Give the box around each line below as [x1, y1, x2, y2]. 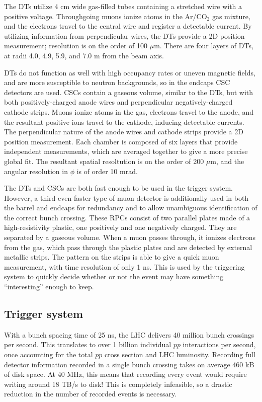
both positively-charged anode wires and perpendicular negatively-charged [4, 97, 233, 107]
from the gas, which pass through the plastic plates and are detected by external [4, 242, 252, 252]
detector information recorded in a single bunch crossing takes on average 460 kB [4, 359, 254, 369]
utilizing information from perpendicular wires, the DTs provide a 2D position [4, 30, 245, 41]
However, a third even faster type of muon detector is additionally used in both [4, 192, 249, 203]
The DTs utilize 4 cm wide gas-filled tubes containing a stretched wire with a [4, 1, 242, 11]
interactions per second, [183, 339, 256, 350]
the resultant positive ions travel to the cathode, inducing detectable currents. [4, 116, 244, 127]
